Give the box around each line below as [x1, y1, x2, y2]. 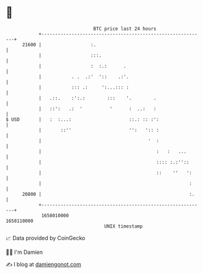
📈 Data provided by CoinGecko [6, 234, 86, 242]
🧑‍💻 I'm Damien [6, 248, 43, 256]
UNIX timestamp [104, 223, 143, 229]
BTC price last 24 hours [93, 26, 157, 32]
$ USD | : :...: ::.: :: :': [6, 116, 160, 123]
